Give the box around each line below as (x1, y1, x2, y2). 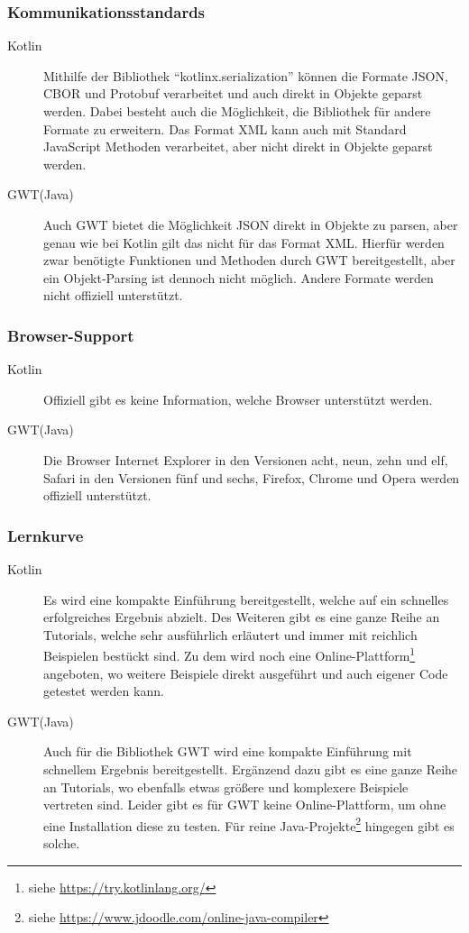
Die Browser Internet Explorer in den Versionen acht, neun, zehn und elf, (43, 450, 448, 469)
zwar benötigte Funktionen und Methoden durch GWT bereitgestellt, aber (43, 251, 455, 270)
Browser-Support (7, 324, 134, 346)
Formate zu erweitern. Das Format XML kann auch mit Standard (43, 119, 407, 138)
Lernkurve (7, 524, 84, 546)
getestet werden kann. (43, 681, 164, 700)
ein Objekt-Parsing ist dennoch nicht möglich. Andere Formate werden (43, 268, 434, 287)
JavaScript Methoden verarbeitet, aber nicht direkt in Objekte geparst (43, 137, 433, 156)
